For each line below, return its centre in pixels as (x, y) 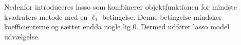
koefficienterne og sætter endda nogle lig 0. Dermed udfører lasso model (117, 27)
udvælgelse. (22, 36)
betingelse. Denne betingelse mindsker (162, 16)
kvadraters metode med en (46, 16)
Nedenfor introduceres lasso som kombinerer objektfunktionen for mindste (120, 7)
